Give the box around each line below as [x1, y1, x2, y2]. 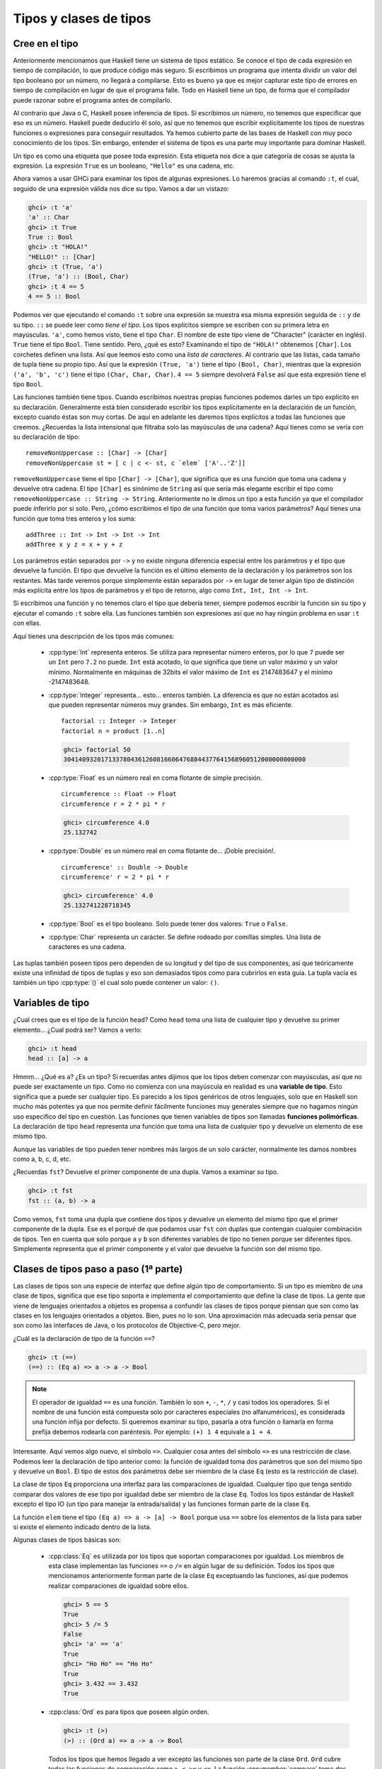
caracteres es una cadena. [48, 943, 127, 951]
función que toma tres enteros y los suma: [13, 514, 137, 523]
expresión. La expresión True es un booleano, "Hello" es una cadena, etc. [13, 161, 235, 170]
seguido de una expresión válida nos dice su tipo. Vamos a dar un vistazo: [13, 184, 229, 192]
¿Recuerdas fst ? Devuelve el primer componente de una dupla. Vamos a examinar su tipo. [13, 1168, 279, 1176]
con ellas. [13, 619, 42, 628]
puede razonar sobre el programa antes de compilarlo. [13, 96, 173, 104]
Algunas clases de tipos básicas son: [13, 1535, 122, 1544]
